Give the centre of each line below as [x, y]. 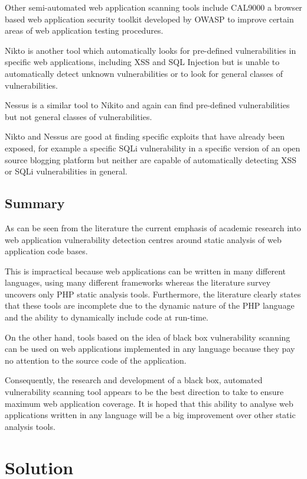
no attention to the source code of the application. [96, 360]
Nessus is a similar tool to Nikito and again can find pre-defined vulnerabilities [147, 105]
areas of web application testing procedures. [84, 30]
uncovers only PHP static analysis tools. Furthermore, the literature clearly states [153, 294]
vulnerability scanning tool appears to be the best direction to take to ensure [144, 392]
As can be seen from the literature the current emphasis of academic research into [153, 227]
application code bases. [46, 251]
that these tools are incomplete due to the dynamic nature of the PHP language [150, 305]
